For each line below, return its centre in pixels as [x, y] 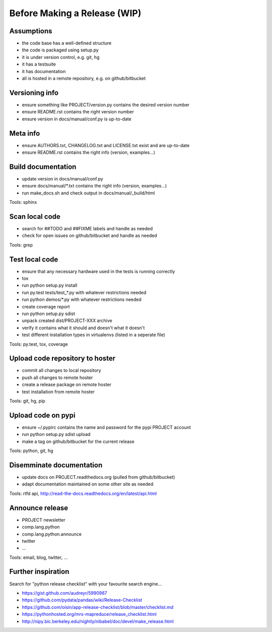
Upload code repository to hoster [62, 359]
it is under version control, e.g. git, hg [61, 57]
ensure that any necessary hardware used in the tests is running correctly [98, 271]
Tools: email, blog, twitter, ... [39, 557]
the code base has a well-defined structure [67, 43]
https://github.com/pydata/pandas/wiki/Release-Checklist [82, 600]
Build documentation [43, 167]
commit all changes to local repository [61, 370]
